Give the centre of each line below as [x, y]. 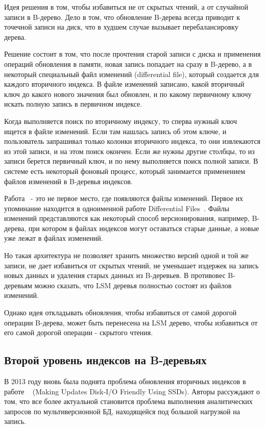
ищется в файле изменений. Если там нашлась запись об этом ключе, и [115, 131]
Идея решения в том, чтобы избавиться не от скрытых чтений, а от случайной [126, 7]
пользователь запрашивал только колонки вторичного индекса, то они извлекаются [132, 141]
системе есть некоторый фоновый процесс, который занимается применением [125, 171]
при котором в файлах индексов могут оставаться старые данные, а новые [144, 228]
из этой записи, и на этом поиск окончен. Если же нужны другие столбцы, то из [129, 151]
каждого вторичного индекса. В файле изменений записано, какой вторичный [124, 84]
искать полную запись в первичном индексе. [73, 104]
